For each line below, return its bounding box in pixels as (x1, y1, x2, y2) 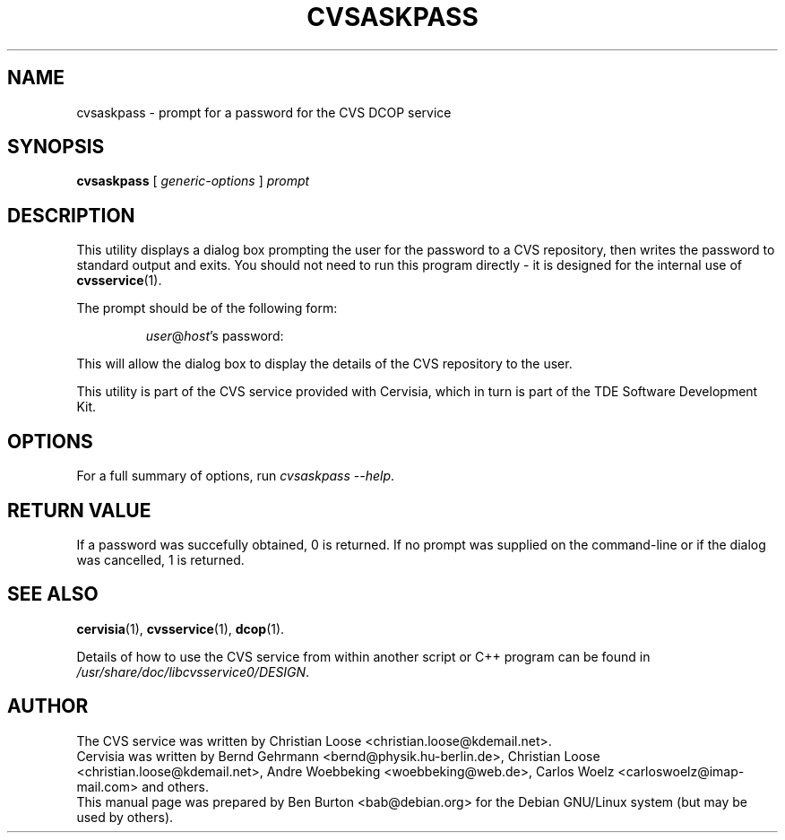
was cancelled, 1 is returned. (76, 551, 245, 567)
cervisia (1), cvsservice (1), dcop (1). (76, 620, 285, 636)
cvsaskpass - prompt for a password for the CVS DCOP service (76, 104, 452, 120)
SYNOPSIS (7, 135, 105, 159)
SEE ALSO (7, 583, 99, 606)
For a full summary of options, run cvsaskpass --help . (76, 468, 395, 484)
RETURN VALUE (7, 498, 151, 522)
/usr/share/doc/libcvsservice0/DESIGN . (76, 663, 310, 680)
